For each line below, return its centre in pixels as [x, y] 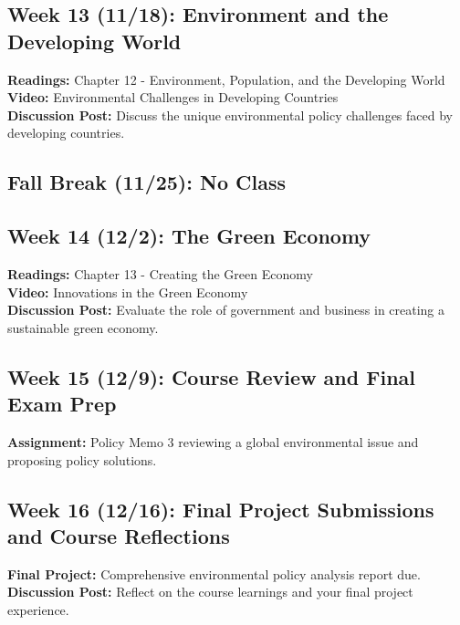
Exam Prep [62, 404]
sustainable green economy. [83, 327]
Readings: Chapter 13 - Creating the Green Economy [160, 273]
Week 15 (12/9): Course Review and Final [212, 376]
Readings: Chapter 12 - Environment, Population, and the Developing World [226, 79]
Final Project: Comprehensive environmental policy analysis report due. [214, 573]
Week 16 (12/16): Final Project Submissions [221, 509]
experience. [38, 609]
